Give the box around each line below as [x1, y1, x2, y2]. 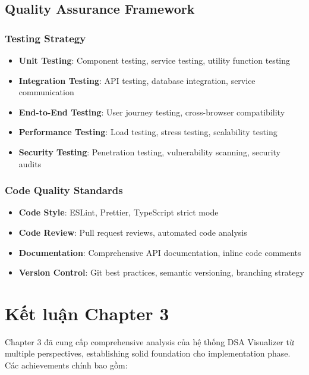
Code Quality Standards [5, 183, 123, 198]
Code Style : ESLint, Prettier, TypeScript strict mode [18, 206, 219, 218]
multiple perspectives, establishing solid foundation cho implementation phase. [5, 347, 291, 360]
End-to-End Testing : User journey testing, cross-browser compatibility [18, 105, 285, 118]
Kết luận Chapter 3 [5, 301, 169, 325]
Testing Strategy [5, 30, 86, 45]
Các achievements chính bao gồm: [5, 359, 128, 371]
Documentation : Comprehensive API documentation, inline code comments [18, 246, 301, 258]
